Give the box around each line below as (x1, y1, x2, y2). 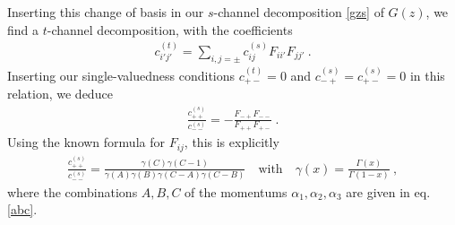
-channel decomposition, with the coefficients (47, 20, 293, 39)
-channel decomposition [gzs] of (213, 3, 384, 21)
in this (409, 65, 445, 84)
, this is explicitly (184, 133, 279, 151)
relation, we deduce (7, 84, 113, 103)
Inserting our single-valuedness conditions (7, 65, 236, 84)
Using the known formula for (7, 133, 165, 151)
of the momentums (185, 182, 288, 201)
